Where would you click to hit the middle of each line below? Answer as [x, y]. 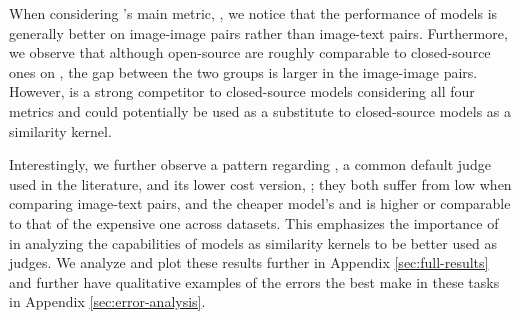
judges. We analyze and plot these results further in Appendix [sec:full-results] [249, 262]
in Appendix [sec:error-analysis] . [107, 301]
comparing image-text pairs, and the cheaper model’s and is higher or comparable [260, 203]
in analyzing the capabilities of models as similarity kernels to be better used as [253, 242]
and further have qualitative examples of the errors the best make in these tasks [254, 281]
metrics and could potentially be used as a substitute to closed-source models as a [260, 110]
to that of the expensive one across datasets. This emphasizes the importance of [254, 222]
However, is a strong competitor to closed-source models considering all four [242, 91]
